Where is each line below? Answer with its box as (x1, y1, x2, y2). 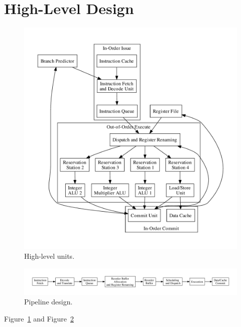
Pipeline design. (24, 296, 73, 307)
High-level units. (24, 250, 75, 261)
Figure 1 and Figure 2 (4, 313, 74, 323)
